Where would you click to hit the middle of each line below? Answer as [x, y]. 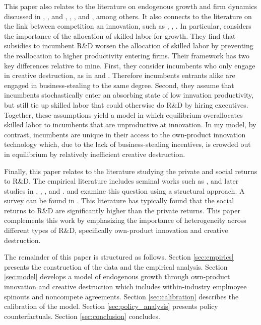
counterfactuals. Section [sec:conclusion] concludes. [82, 316]
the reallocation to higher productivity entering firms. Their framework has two [127, 55]
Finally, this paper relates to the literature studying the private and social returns [131, 171]
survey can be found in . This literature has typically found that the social [119, 200]
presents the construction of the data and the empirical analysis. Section [116, 266]
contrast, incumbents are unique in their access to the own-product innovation [125, 134]
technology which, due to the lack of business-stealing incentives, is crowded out [127, 144]
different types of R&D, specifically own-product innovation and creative [116, 230]
